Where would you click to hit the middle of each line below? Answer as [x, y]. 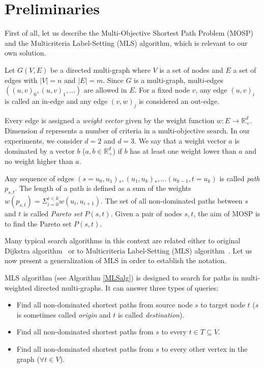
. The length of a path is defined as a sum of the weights [103, 188]
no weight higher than [39, 161]
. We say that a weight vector [180, 140]
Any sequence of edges [39, 178]
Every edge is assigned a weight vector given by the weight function [110, 120]
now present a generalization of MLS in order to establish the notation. [116, 260]
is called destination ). [151, 314]
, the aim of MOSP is [227, 213]
